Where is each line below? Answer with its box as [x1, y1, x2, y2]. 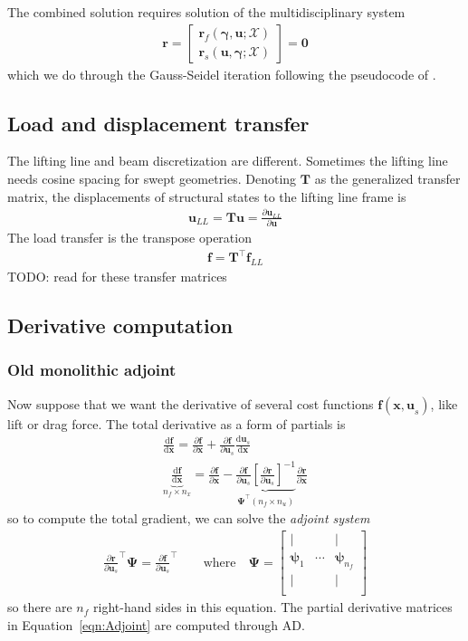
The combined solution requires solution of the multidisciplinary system [7, 3, 406, 21]
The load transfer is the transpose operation [7, 228, 252, 247]
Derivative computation [7, 311, 234, 340]
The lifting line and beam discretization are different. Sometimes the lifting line [7, 151, 448, 170]
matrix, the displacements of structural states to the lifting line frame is [7, 187, 406, 206]
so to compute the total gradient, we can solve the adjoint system [7, 509, 370, 528]
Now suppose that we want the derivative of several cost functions [7, 394, 374, 413]
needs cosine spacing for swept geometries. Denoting [7, 169, 297, 188]
